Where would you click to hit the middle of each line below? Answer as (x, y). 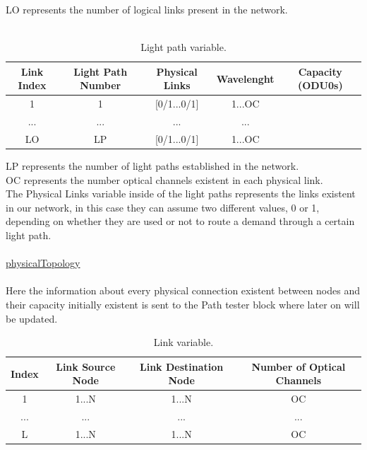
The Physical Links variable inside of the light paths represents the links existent (181, 194)
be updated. (32, 318)
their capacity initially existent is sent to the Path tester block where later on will (183, 304)
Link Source (86, 366)
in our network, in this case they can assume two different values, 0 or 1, (163, 207)
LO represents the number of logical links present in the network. (147, 9)
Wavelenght (245, 78)
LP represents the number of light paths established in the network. (152, 166)
